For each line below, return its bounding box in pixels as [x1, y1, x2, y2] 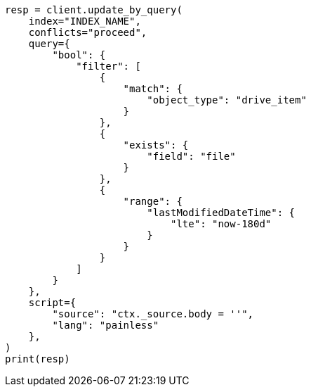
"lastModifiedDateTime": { [147, 207, 296, 218]
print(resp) [5, 353, 70, 365]
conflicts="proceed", [28, 27, 147, 38]
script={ [28, 297, 77, 308]
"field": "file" [147, 151, 236, 162]
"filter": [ [76, 61, 141, 72]
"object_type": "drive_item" [147, 94, 307, 106]
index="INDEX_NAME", [28, 15, 141, 27]
